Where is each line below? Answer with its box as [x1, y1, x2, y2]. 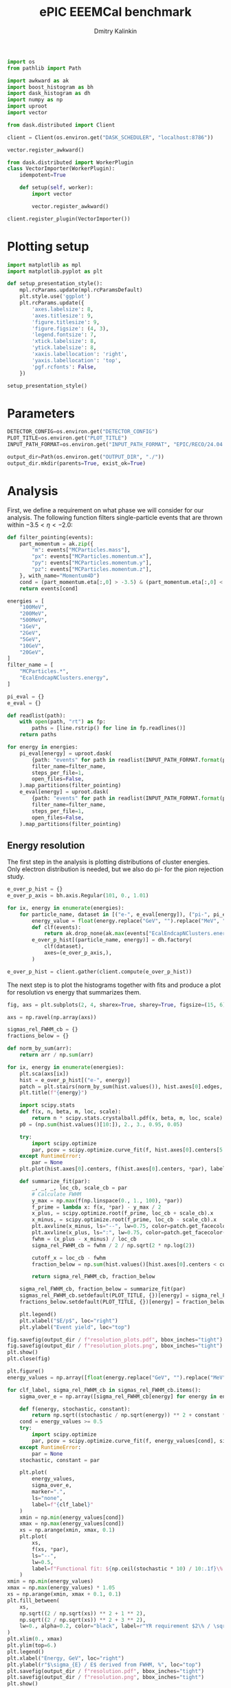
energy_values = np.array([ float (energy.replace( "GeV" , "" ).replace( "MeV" [7, 1374, 226, 1381]
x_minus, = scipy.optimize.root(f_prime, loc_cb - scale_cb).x [32, 1216, 217, 1223]
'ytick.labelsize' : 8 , [32, 344, 97, 351]
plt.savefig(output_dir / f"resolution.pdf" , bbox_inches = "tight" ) [7, 1667, 205, 1674]
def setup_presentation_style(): [7, 280, 103, 287]
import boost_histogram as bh [7, 83, 94, 90]
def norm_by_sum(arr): [7, 1045, 72, 1052]
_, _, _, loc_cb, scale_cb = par [32, 1184, 128, 1191]
